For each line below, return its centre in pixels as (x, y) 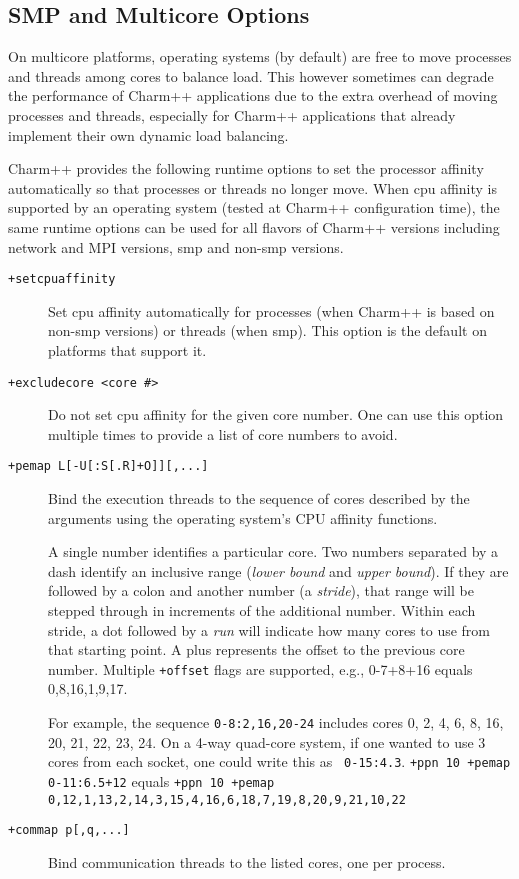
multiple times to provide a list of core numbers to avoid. (223, 433)
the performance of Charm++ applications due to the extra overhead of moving (253, 95)
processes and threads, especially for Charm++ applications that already (232, 114)
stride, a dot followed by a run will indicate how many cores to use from (269, 629)
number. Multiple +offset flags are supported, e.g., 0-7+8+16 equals (260, 668)
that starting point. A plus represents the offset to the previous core (256, 649)
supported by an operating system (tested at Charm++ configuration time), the (254, 207)
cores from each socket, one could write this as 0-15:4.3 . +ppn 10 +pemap (279, 761)
